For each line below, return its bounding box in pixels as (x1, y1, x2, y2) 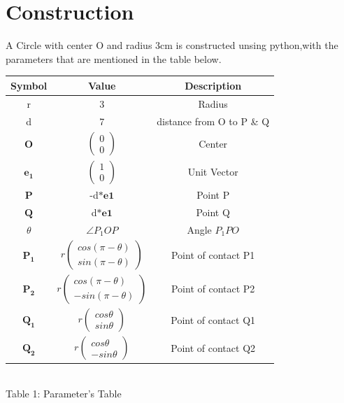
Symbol (10, 78, 48, 92)
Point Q (196, 204, 230, 219)
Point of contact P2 (171, 281, 255, 296)
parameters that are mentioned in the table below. (6, 51, 222, 66)
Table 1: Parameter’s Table (6, 386, 122, 401)
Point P (196, 187, 230, 201)
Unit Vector (187, 164, 238, 179)
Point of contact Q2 (171, 340, 256, 355)
